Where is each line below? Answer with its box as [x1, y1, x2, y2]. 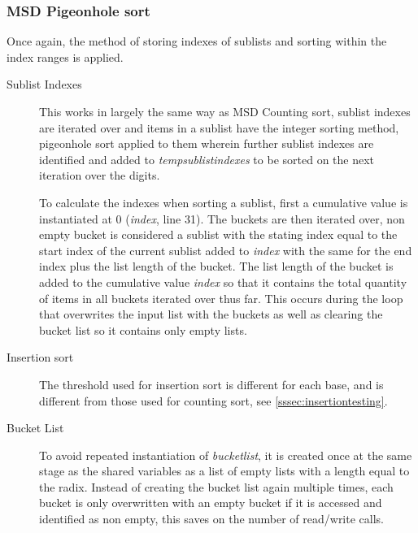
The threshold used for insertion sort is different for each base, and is [39, 375, 384, 392]
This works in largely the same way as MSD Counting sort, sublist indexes [39, 103, 411, 119]
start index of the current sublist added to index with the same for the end [39, 241, 412, 258]
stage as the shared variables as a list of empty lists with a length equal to [39, 462, 410, 479]
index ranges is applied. [7, 48, 124, 65]
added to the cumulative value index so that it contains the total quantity [39, 273, 407, 290]
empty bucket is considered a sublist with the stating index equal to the [39, 226, 398, 243]
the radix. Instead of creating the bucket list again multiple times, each [39, 478, 394, 495]
